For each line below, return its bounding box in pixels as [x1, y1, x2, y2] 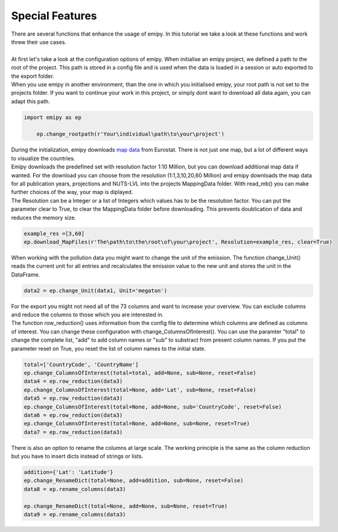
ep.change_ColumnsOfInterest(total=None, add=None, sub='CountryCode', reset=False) [24, 403, 282, 410]
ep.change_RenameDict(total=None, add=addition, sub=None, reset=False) [24, 477, 244, 484]
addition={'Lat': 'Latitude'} [24, 469, 113, 476]
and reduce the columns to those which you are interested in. [11, 311, 164, 318]
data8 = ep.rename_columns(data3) [24, 486, 126, 492]
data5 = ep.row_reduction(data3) [24, 395, 123, 402]
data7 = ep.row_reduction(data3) [24, 429, 123, 435]
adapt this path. [11, 97, 51, 105]
